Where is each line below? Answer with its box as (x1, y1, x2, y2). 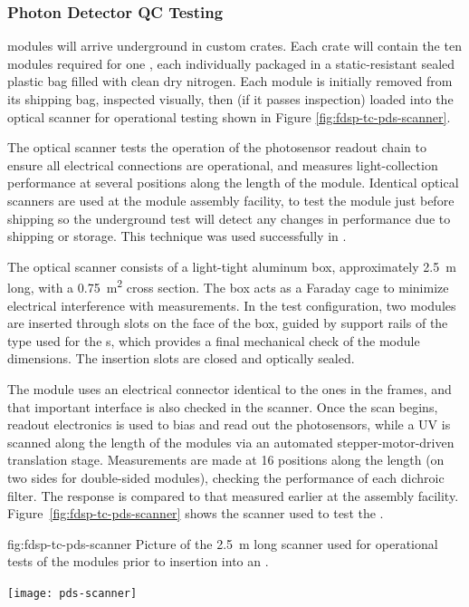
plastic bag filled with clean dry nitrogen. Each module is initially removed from (7, 72, 453, 91)
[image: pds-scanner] (7, 586, 138, 600)
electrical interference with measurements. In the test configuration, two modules (7, 295, 456, 314)
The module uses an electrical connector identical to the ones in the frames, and (7, 379, 452, 398)
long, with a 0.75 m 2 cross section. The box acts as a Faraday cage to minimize (7, 275, 449, 296)
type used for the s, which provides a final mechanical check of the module (7, 331, 420, 350)
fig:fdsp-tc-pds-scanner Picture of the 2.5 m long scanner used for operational (7, 534, 438, 553)
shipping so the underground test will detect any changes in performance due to (7, 208, 451, 227)
